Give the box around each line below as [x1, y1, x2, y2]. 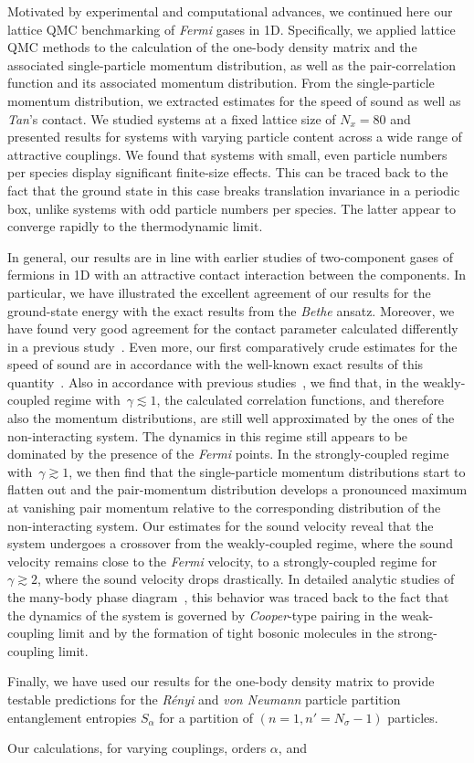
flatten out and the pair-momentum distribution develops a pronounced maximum [7, 480, 468, 499]
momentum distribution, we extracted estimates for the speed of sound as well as [7, 90, 461, 110]
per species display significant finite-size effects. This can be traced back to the [7, 163, 448, 182]
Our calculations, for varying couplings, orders [7, 738, 267, 758]
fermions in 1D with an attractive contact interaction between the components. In [7, 265, 467, 284]
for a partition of [159, 707, 254, 726]
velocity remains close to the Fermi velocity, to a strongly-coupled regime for [7, 551, 437, 570]
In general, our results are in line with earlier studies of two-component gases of [7, 247, 453, 266]
